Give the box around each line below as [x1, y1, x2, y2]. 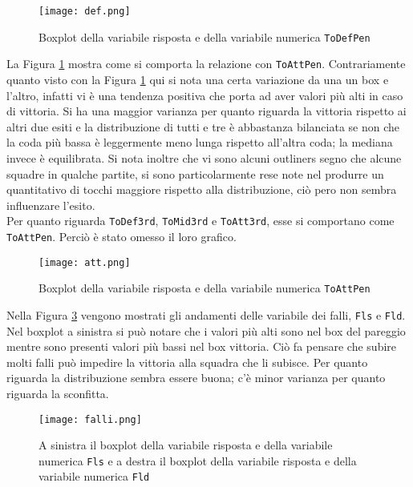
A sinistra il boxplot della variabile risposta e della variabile [38, 437, 333, 453]
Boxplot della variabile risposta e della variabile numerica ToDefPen [38, 28, 370, 45]
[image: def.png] [38, 6, 131, 17]
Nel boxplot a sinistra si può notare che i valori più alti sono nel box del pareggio [6, 322, 406, 339]
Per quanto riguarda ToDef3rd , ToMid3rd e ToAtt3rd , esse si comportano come [6, 212, 395, 229]
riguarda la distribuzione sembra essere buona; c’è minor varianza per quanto [6, 369, 386, 386]
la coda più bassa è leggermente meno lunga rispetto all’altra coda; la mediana [6, 134, 393, 151]
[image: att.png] [38, 256, 131, 268]
